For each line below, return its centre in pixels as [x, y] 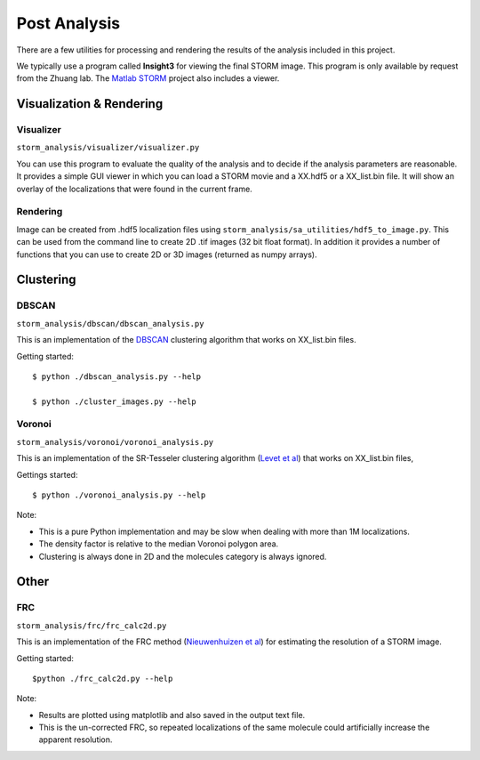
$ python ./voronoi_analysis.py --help [119, 495]
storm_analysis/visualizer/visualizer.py [108, 148]
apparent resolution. [76, 740]
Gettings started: [47, 474]
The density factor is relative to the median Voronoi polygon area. [159, 544]
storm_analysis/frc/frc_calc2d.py [92, 626]
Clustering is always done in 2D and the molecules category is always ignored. [183, 556]
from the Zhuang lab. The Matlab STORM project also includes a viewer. [148, 78]
